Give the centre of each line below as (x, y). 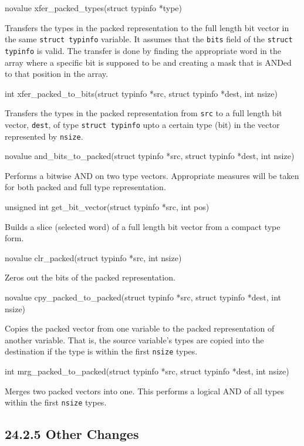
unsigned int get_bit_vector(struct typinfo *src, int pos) (107, 207)
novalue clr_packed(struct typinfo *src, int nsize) (93, 257)
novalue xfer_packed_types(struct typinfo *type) (94, 8)
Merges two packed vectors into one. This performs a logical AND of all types (144, 391)
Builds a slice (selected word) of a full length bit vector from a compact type (143, 226)
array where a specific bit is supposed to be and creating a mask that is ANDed (148, 62)
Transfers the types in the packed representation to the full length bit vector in (147, 27)
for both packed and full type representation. (85, 187)
